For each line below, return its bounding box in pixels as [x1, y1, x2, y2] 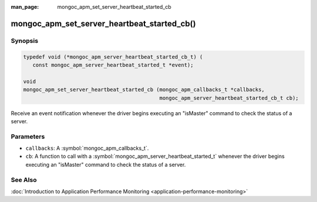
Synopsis [11, 36, 38, 45]
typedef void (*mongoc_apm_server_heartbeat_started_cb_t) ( [23, 53, 203, 60]
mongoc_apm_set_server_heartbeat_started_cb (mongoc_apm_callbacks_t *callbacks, [23, 86, 265, 93]
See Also [11, 176, 37, 184]
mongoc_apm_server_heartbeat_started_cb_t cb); [159, 95, 299, 101]
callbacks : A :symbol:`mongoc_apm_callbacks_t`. [25, 144, 149, 152]
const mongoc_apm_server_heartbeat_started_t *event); [32, 62, 194, 68]
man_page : [11, 4, 39, 10]
